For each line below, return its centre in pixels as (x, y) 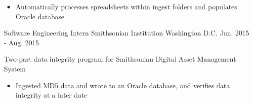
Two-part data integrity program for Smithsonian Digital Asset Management (120, 59)
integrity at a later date (51, 95)
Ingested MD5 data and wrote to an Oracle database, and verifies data (123, 85)
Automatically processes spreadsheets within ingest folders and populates (126, 6)
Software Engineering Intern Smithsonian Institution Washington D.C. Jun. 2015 (127, 33)
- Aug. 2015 (21, 42)
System (15, 68)
